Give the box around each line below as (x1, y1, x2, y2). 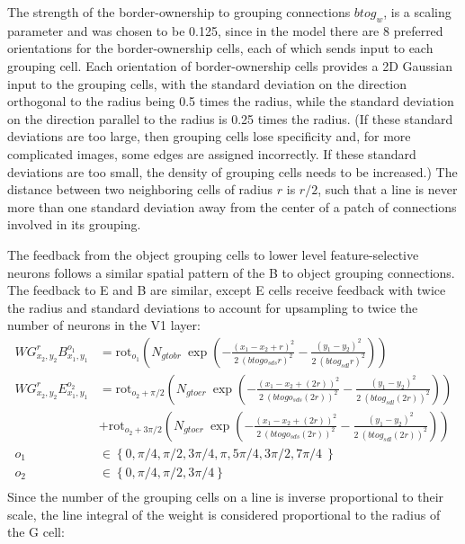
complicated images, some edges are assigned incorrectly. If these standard (7, 144, 416, 163)
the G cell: (7, 522, 65, 541)
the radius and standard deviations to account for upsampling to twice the (7, 298, 418, 317)
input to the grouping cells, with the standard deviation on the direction (7, 74, 407, 93)
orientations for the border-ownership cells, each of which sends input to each (7, 39, 434, 58)
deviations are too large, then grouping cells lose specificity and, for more (7, 127, 411, 146)
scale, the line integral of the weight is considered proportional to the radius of (7, 504, 441, 523)
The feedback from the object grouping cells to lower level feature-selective (7, 245, 419, 263)
